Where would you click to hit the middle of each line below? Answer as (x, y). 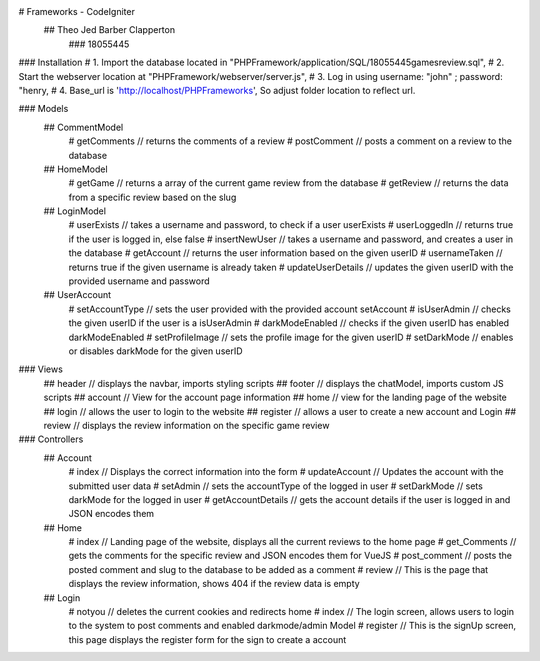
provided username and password (139, 281)
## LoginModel (75, 211)
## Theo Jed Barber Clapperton (109, 30)
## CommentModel (83, 127)
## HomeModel (76, 169)
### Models (43, 109)
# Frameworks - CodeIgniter (76, 11)
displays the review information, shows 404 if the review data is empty (214, 584)
